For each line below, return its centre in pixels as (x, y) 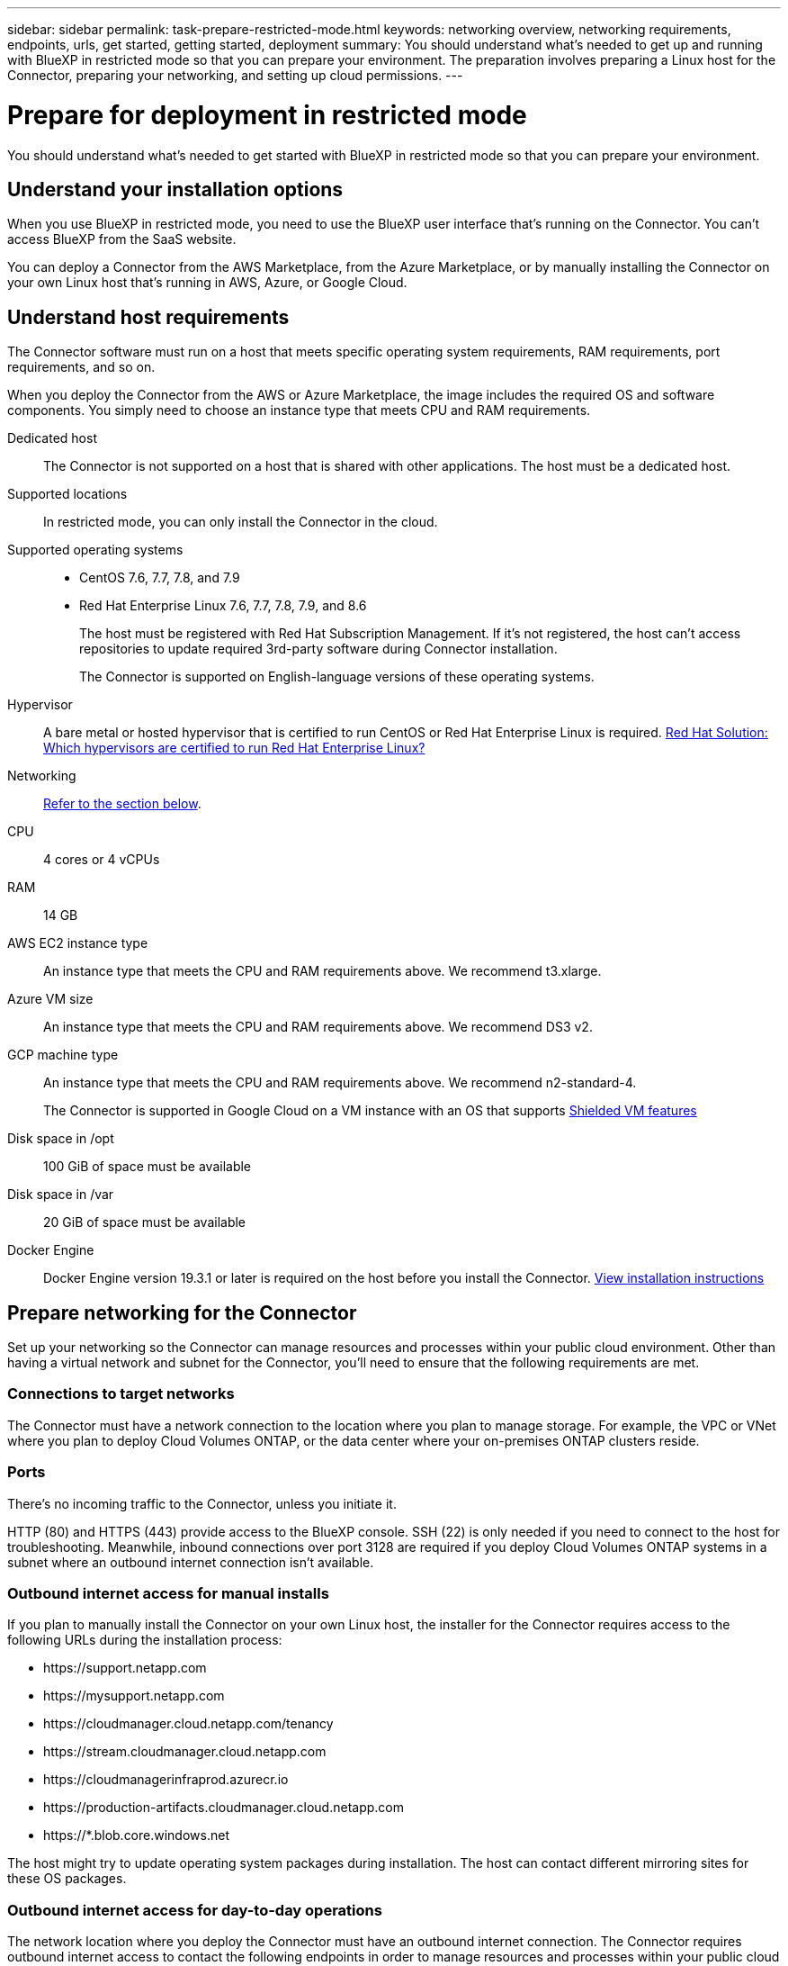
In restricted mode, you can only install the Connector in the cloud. (241, 522)
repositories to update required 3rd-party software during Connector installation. (318, 649)
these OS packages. (67, 1879)
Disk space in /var (61, 1195)
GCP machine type (63, 1055)
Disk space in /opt (61, 1139)
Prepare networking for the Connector (182, 1312)
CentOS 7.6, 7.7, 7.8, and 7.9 (160, 578)
